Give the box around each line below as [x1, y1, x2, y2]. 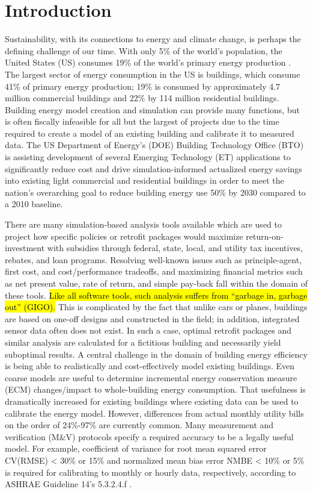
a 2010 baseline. [5, 198, 63, 210]
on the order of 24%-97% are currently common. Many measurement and [5, 419, 274, 431]
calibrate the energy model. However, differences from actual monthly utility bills [5, 406, 304, 419]
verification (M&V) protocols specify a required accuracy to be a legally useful [5, 430, 294, 443]
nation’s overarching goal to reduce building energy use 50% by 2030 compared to [5, 185, 306, 198]
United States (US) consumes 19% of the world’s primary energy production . [5, 56, 291, 69]
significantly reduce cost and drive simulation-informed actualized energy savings [5, 162, 302, 175]
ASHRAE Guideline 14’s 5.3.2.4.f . [5, 478, 132, 490]
